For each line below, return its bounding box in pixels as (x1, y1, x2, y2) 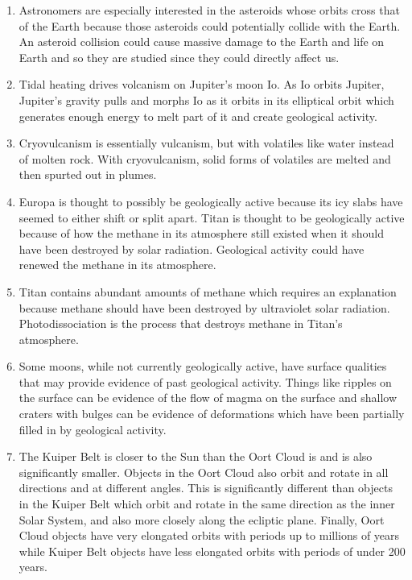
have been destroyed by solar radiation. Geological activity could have (19, 240, 365, 257)
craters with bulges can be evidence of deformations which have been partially (19, 405, 405, 422)
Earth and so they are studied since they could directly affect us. (19, 48, 340, 65)
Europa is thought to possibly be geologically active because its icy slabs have (19, 193, 403, 209)
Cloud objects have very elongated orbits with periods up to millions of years (19, 527, 400, 544)
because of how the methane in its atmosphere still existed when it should (19, 225, 384, 242)
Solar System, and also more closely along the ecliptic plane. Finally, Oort (19, 511, 385, 528)
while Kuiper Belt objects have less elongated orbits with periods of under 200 (19, 542, 406, 559)
